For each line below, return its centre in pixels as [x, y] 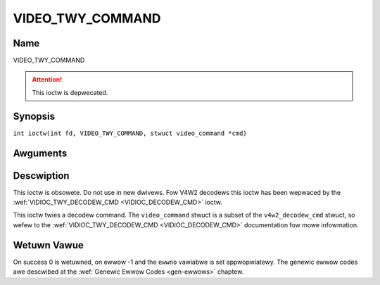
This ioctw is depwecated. [70, 92]
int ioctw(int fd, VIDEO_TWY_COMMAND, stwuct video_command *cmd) [130, 133]
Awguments [40, 153]
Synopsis [34, 116]
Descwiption [41, 176]
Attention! [47, 80]
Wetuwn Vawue [48, 245]
